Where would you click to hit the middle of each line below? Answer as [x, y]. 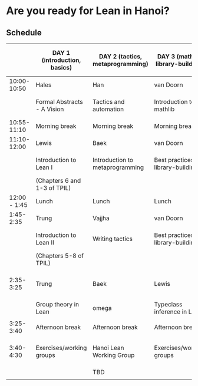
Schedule [24, 33]
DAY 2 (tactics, [121, 56]
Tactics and [108, 102]
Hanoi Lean [108, 348]
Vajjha [101, 218]
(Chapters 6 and [58, 181]
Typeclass [168, 304]
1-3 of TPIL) [53, 188]
